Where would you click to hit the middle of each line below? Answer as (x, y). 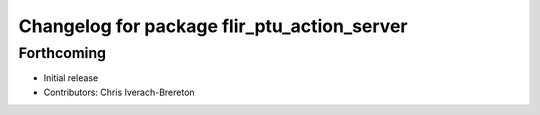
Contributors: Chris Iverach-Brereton (119, 92)
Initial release (71, 78)
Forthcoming (62, 53)
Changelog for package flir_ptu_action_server (213, 26)
